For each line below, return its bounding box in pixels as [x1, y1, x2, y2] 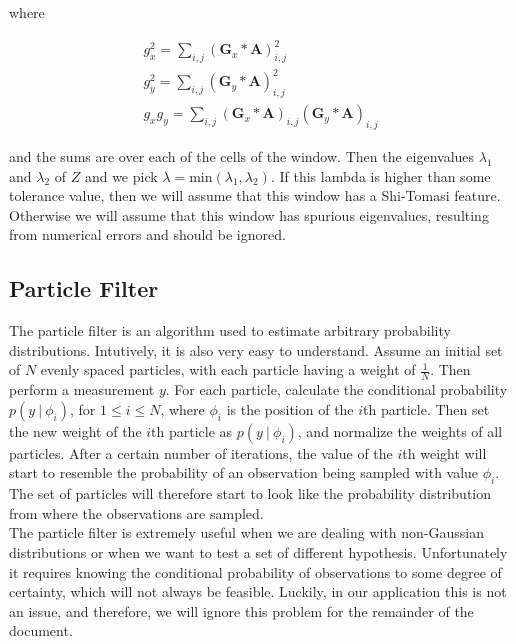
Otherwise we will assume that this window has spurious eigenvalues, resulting [9, 204, 489, 225]
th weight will [402, 442, 487, 463]
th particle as [151, 420, 233, 441]
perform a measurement [9, 379, 155, 400]
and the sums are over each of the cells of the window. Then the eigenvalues [9, 146, 475, 167]
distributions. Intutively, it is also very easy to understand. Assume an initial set [9, 339, 503, 360]
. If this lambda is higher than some [270, 165, 491, 186]
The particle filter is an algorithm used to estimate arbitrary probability [9, 320, 451, 341]
